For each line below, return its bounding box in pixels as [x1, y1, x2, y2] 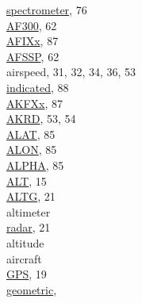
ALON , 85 [6, 141, 57, 158]
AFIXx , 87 [6, 33, 59, 49]
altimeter [6, 203, 51, 220]
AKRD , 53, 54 [6, 110, 76, 127]
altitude [6, 234, 44, 251]
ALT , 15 [6, 172, 47, 189]
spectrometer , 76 [6, 2, 87, 17]
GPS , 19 [6, 266, 47, 282]
